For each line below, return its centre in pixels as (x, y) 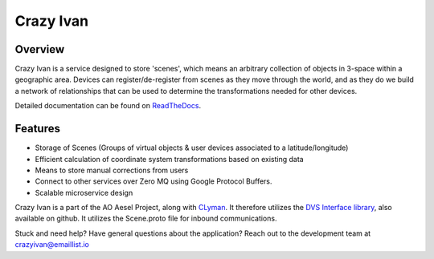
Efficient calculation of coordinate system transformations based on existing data (170, 159)
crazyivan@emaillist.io (52, 245)
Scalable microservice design (84, 192)
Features (37, 129)
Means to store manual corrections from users (112, 170)
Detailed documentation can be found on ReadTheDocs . (108, 106)
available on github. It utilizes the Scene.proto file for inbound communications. (146, 219)
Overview (40, 49)
